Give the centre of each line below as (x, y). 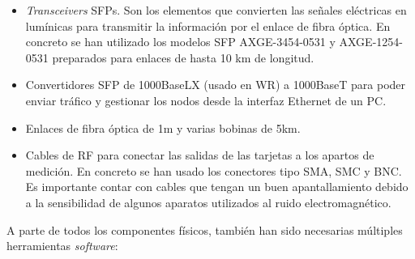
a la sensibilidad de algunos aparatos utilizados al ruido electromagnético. (208, 202)
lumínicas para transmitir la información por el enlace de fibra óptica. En (208, 25)
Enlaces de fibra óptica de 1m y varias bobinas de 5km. (163, 127)
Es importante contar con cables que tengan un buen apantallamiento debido (217, 187)
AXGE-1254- (371, 42)
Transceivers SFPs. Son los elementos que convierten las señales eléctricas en (216, 10)
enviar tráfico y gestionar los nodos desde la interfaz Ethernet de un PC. (206, 100)
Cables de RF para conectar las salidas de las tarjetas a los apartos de (200, 155)
